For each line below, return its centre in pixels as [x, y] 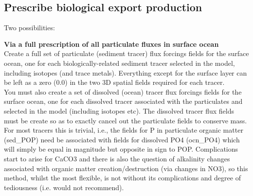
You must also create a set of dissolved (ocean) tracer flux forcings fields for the [123, 91]
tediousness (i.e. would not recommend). [64, 187]
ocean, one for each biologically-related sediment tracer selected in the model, [119, 63]
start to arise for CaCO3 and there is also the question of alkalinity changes [117, 158]
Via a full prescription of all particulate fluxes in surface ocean [111, 44]
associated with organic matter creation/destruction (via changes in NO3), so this [126, 168]
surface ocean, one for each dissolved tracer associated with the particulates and [123, 101]
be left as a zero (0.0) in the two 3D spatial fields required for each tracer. [114, 82]
